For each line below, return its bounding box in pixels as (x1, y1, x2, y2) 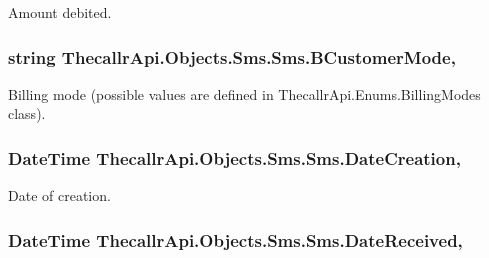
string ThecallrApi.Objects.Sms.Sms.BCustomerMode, (8, 44, 456, 69)
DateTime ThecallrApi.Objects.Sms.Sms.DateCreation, (8, 145, 461, 170)
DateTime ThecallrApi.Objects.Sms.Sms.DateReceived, (8, 227, 463, 252)
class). (8, 103, 46, 124)
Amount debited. (8, 2, 112, 22)
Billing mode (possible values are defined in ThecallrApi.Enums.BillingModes (8, 83, 481, 104)
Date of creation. (8, 185, 111, 206)
